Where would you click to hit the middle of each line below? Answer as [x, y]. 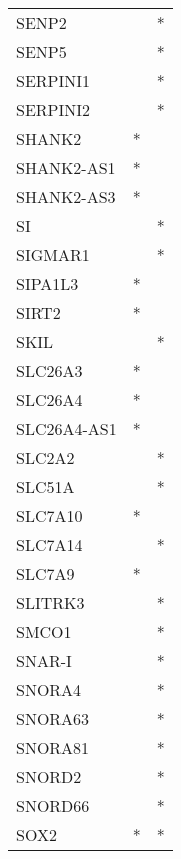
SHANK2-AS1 [66, 167]
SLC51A [45, 486]
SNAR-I [44, 660]
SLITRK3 [50, 602]
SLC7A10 [49, 515]
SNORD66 [53, 805]
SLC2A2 [45, 457]
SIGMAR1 [53, 254]
